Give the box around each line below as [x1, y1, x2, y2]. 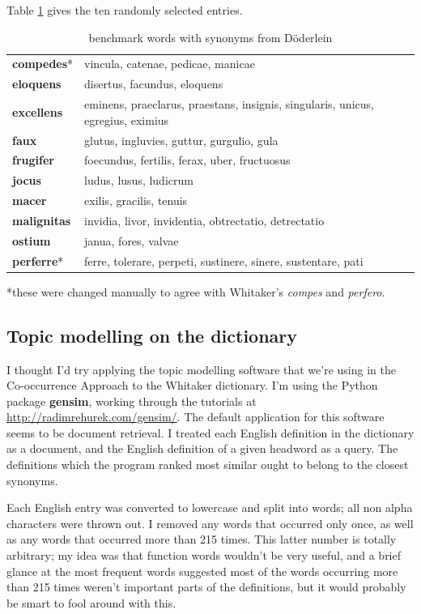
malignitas [12, 211, 71, 228]
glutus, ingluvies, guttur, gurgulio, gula [84, 131, 279, 148]
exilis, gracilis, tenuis [84, 192, 188, 209]
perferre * [12, 252, 64, 269]
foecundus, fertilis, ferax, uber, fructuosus [84, 151, 291, 168]
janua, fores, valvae [84, 232, 179, 249]
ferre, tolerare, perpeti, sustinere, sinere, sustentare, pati [84, 252, 364, 269]
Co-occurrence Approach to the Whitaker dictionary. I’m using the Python [6, 377, 378, 394]
